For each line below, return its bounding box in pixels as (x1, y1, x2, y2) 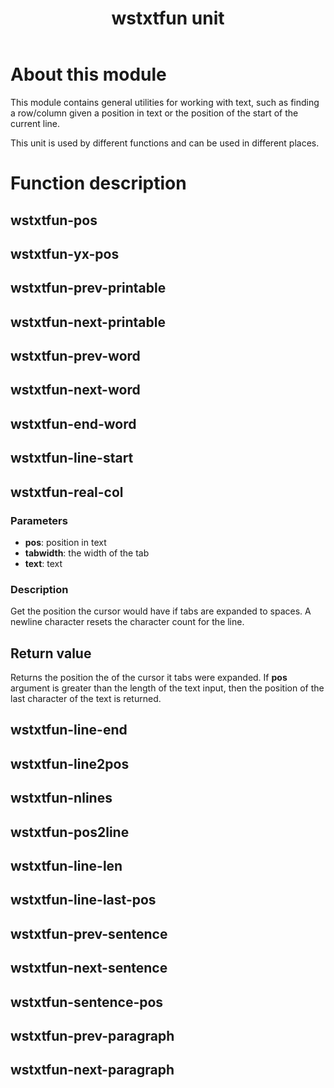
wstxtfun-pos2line (10, 823, 130, 841)
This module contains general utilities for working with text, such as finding (10, 96, 320, 108)
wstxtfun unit (111, 7, 225, 30)
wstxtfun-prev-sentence (10, 925, 168, 942)
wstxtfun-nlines (10, 790, 113, 807)
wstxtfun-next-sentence (10, 960, 168, 977)
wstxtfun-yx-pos (10, 245, 120, 262)
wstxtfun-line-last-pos (10, 892, 157, 909)
